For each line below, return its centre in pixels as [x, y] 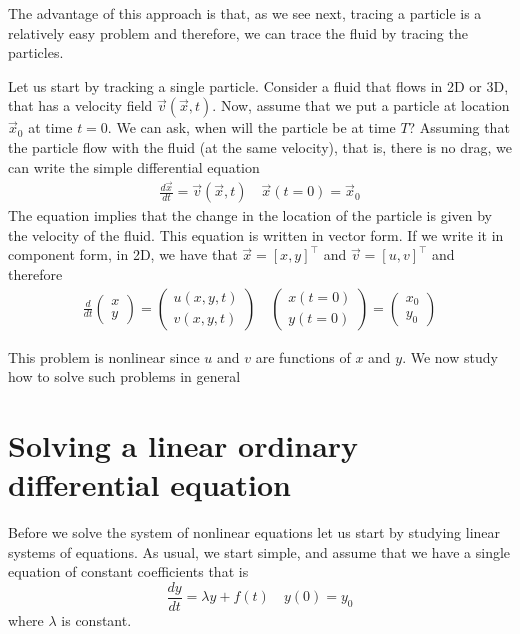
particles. [36, 52]
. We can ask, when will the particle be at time [251, 127]
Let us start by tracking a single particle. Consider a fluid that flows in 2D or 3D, [258, 85]
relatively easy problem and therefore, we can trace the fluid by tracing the [238, 32]
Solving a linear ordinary [183, 445]
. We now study [450, 356]
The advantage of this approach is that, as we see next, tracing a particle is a [245, 13]
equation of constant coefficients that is [128, 571]
